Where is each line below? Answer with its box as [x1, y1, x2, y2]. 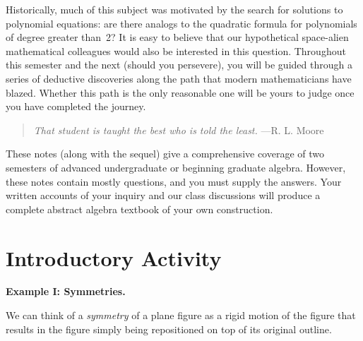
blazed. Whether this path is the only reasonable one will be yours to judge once [6, 85, 355, 100]
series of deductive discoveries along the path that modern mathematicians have [6, 71, 352, 85]
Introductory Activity [6, 243, 222, 272]
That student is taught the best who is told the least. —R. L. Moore [33, 122, 324, 137]
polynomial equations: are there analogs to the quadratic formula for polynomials [6, 16, 357, 30]
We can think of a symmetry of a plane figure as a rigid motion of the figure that [6, 308, 356, 323]
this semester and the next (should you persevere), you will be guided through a [6, 57, 352, 72]
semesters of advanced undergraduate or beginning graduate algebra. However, [6, 160, 346, 174]
